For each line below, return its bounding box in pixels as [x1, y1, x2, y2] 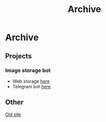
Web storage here [12, 78, 50, 84]
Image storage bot [5, 67, 51, 74]
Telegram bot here [12, 83, 51, 89]
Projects [5, 52, 32, 60]
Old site [5, 111, 21, 117]
